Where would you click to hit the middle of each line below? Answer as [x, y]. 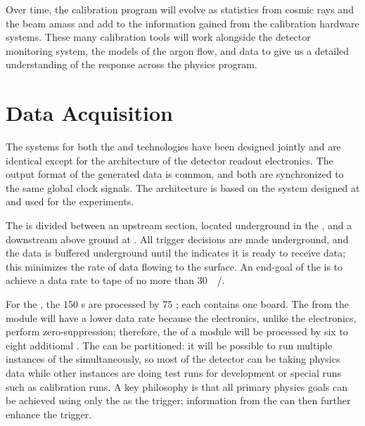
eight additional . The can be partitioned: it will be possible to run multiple [169, 345]
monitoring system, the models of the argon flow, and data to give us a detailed [178, 50]
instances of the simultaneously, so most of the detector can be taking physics [173, 359]
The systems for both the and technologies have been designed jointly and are [173, 147]
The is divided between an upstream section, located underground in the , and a [179, 225]
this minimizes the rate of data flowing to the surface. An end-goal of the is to [174, 266]
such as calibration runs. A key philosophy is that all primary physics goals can [177, 386]
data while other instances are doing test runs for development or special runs [174, 373]
